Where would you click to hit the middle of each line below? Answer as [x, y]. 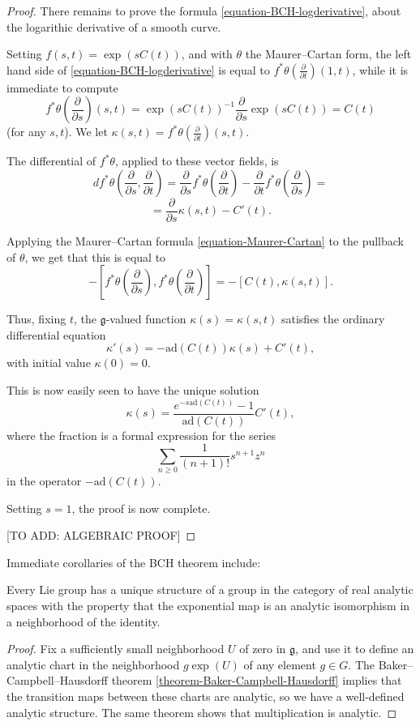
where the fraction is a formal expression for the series [141, 435]
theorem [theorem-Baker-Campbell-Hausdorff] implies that [257, 680]
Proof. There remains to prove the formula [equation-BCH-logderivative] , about [204, 11]
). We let [86, 132]
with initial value [49, 363]
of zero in [263, 649]
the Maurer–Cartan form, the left [328, 54]
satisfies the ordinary [333, 319]
